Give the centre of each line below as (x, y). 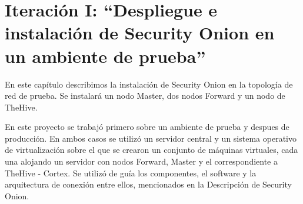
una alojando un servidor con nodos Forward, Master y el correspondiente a (141, 161)
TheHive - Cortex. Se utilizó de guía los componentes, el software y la (131, 173)
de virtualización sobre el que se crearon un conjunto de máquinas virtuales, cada (151, 150)
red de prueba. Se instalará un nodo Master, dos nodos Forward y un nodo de (145, 96)
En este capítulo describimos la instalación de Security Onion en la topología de (149, 84)
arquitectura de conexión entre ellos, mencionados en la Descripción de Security (148, 184)
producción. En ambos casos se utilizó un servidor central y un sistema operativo (151, 138)
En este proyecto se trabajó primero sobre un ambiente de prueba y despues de (147, 127)
